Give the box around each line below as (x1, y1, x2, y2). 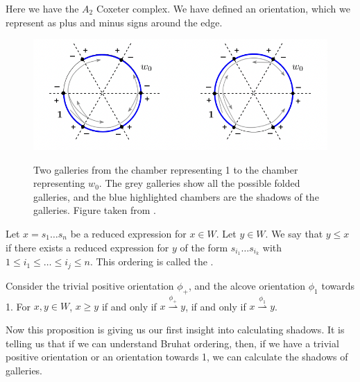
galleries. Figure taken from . (33, 203, 156, 217)
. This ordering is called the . (89, 254, 214, 269)
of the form (180, 240, 228, 254)
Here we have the (6, 1, 79, 15)
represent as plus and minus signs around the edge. (6, 15, 223, 29)
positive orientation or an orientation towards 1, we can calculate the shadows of (6, 349, 348, 364)
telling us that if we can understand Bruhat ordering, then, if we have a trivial (6, 335, 339, 350)
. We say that (265, 226, 323, 240)
